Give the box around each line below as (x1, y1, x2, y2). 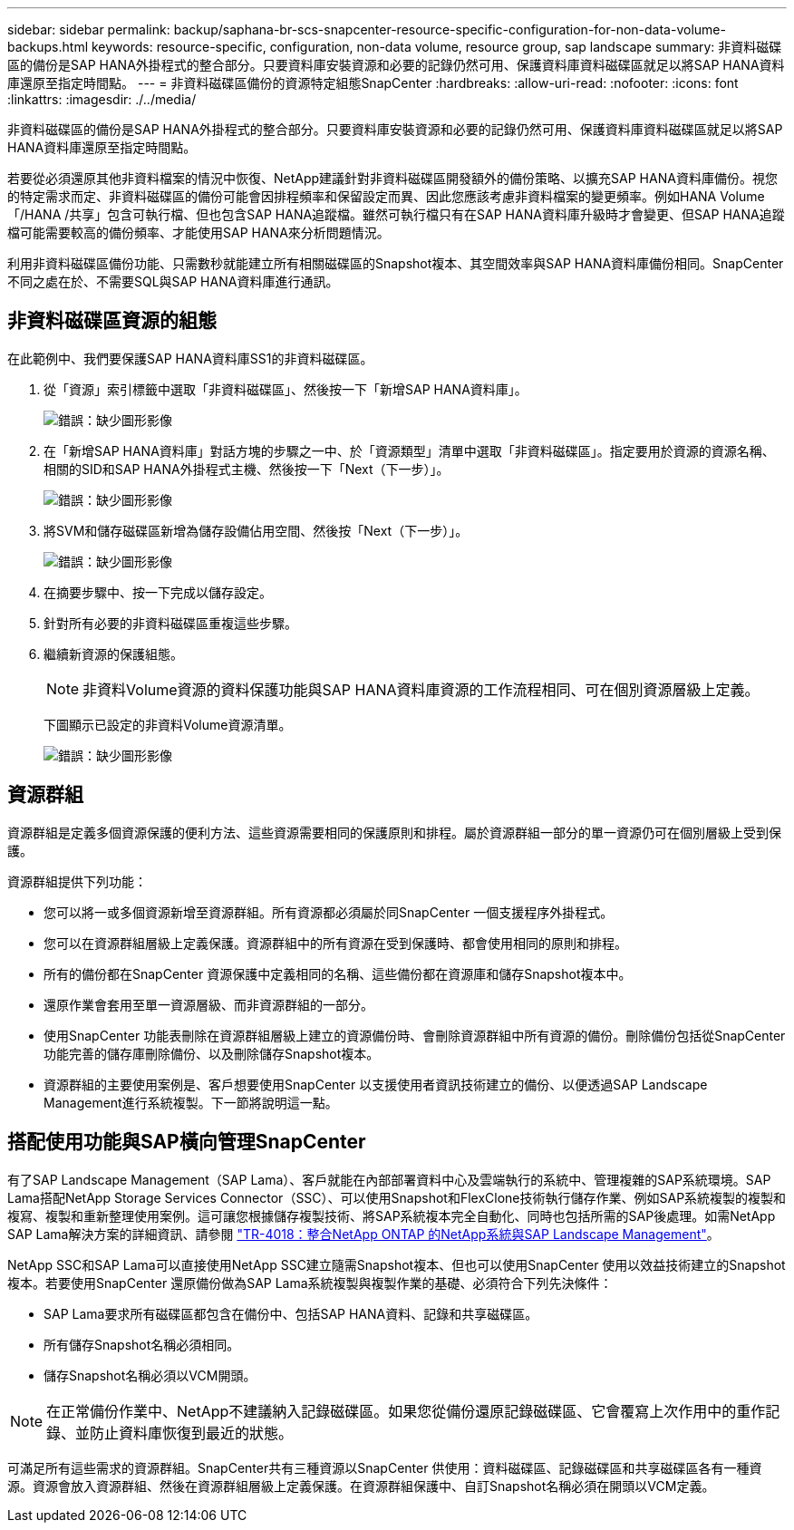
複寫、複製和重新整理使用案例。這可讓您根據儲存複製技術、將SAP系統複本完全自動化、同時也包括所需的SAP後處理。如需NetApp (7, 1207, 776, 1224)
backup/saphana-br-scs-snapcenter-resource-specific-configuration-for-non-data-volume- (173, 22, 726, 37)
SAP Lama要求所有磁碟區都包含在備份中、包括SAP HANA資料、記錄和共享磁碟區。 (44, 1305, 538, 1322)
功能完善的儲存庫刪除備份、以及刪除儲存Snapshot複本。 (44, 1045, 380, 1061)
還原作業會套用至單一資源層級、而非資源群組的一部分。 (44, 996, 373, 1012)
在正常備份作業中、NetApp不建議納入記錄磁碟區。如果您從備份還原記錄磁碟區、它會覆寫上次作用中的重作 (46, 1401, 766, 1420)
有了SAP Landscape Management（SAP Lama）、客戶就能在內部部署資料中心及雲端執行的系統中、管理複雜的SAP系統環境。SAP (7, 1171, 771, 1187)
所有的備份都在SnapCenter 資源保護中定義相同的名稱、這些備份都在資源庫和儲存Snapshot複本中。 (44, 965, 632, 982)
